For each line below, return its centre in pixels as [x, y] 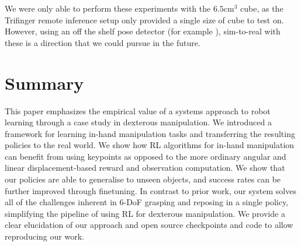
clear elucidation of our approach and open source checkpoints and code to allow [149, 225]
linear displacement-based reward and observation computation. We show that [145, 168]
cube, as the [262, 8]
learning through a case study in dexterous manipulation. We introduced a [139, 122]
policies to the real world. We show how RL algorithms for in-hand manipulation [150, 145]
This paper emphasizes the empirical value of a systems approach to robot [138, 110]
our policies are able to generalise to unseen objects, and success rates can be [143, 179]
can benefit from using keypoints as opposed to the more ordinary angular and [146, 156]
